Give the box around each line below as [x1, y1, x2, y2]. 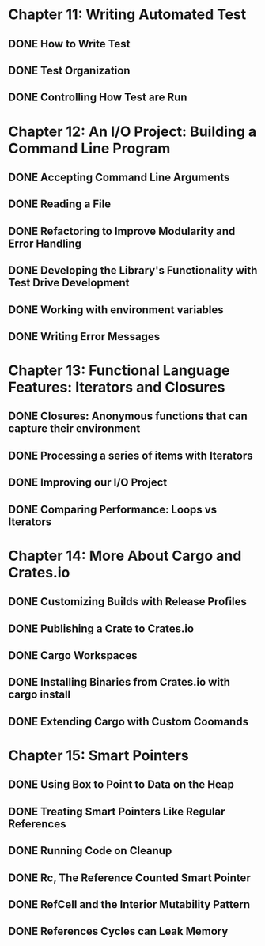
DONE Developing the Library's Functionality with [8, 263, 258, 278]
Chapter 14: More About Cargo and [8, 547, 242, 565]
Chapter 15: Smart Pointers [8, 746, 190, 764]
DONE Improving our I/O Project [8, 476, 168, 490]
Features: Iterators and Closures [8, 378, 225, 396]
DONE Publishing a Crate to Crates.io [8, 622, 195, 635]
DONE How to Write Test [8, 37, 131, 51]
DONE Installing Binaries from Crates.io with [8, 675, 231, 689]
